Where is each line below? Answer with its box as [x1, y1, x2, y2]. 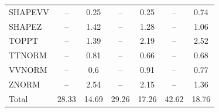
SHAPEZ [9, 20, 42, 32]
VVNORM [9, 64, 47, 76]
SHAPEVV [9, 5, 49, 17]
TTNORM [9, 49, 47, 61]
